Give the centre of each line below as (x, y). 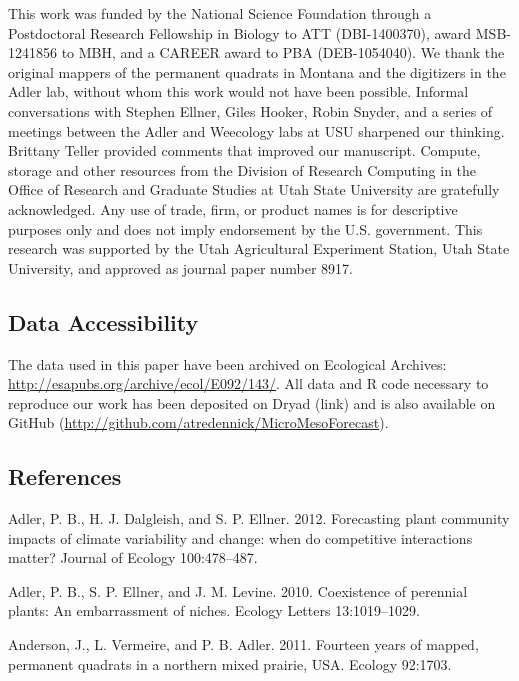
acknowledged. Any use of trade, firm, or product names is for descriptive (233, 208)
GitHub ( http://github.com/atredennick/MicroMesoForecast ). (198, 422)
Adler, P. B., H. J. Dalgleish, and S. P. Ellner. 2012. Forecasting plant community (259, 518)
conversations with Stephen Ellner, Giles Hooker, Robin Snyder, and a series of (250, 110)
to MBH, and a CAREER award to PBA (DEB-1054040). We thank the (283, 52)
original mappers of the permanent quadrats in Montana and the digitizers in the (257, 71)
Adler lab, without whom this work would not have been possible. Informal (238, 91)
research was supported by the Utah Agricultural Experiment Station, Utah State (259, 248)
